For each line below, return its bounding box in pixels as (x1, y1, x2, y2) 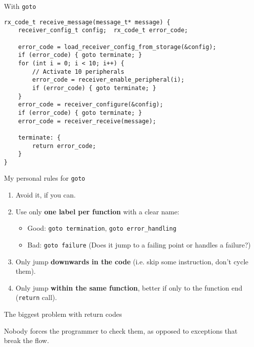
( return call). (15, 292, 57, 302)
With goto (4, 1, 36, 11)
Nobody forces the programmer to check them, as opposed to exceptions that (4, 325, 238, 336)
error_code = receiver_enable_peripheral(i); (32, 76, 185, 84)
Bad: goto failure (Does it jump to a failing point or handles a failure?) (27, 239, 251, 249)
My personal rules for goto (4, 173, 85, 183)
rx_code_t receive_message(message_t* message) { (4, 18, 170, 26)
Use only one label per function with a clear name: (15, 206, 179, 216)
